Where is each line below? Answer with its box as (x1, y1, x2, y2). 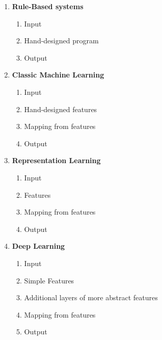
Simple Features (24, 275, 74, 285)
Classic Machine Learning (12, 69, 104, 80)
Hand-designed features (24, 103, 97, 114)
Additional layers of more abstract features (24, 292, 158, 303)
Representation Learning (12, 155, 101, 166)
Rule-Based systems (12, 1, 84, 11)
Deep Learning (12, 241, 65, 251)
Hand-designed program (24, 35, 99, 46)
